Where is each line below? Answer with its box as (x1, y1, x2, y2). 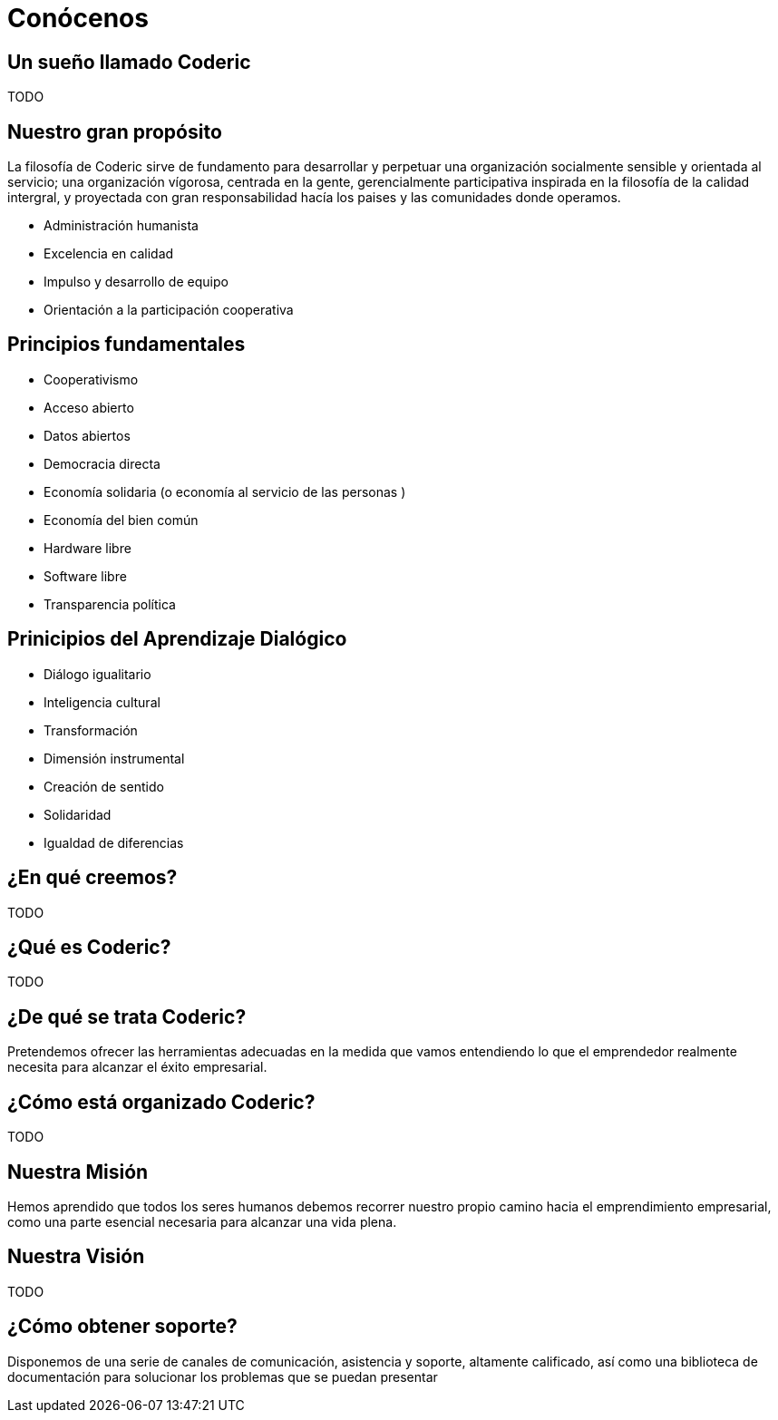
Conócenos (7, 3, 149, 34)
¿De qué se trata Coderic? (7, 1005, 247, 1028)
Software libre (44, 568, 127, 584)
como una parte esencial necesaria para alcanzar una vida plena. (7, 1213, 397, 1230)
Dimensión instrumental (44, 750, 185, 766)
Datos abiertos (44, 427, 131, 443)
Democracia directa (44, 455, 160, 472)
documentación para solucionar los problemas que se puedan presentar (7, 1368, 438, 1385)
